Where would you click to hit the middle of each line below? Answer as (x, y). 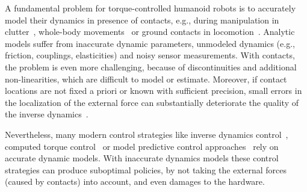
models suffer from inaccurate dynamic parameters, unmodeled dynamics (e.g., (150, 43)
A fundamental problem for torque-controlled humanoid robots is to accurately (150, 8)
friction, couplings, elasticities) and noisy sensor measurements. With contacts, (150, 55)
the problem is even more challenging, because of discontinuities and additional (151, 67)
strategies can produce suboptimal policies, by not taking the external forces (146, 169)
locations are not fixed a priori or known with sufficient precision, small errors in (153, 91)
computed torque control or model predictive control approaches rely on (142, 146)
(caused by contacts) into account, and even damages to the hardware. (135, 181)
